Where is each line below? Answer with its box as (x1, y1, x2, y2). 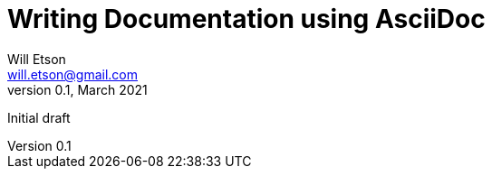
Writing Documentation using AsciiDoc (7, 4, 486, 34)
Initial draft (7, 109, 71, 125)
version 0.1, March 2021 (7, 81, 148, 97)
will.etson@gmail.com (7, 66, 139, 82)
